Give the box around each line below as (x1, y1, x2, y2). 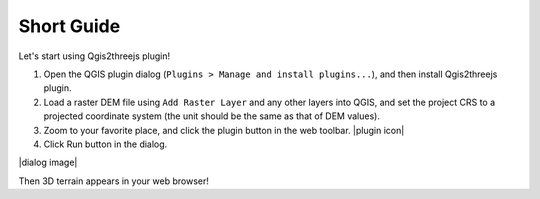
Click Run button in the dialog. (43, 138, 168, 150)
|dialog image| (18, 156, 78, 169)
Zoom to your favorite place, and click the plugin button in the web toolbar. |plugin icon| (43, 124, 405, 136)
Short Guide (18, 15, 121, 37)
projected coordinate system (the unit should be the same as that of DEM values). (43, 110, 380, 122)
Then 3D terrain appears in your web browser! (18, 175, 209, 187)
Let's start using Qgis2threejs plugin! (18, 50, 171, 62)
